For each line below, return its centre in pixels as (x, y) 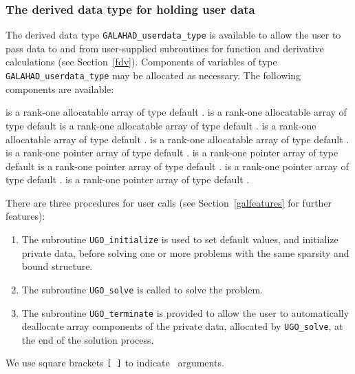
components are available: (60, 89)
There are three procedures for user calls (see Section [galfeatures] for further (169, 202)
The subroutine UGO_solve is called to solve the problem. (142, 289)
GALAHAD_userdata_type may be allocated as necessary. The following (153, 75)
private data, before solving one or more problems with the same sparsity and (185, 252)
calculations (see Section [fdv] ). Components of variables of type (141, 62)
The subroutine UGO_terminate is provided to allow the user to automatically (185, 312)
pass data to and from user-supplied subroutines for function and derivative (165, 48)
